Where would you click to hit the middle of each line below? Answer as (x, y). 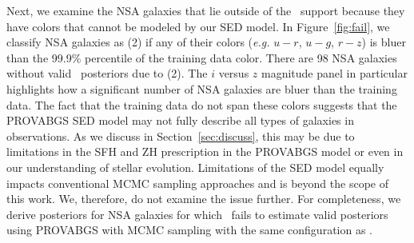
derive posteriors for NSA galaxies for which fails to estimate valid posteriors (197, 214)
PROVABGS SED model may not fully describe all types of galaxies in (180, 120)
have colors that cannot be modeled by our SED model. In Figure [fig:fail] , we (198, 26)
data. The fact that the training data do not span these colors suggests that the (202, 104)
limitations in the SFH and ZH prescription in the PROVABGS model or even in (205, 151)
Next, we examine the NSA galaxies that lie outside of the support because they (206, 10)
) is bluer (384, 42)
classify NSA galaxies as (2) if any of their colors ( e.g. (138, 42)
